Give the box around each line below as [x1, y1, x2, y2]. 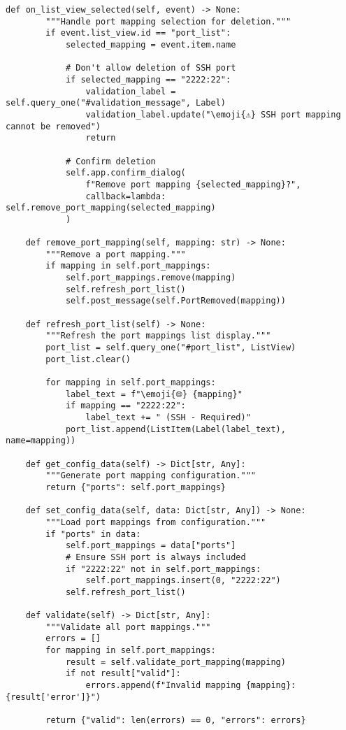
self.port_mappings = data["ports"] [65, 541, 236, 551]
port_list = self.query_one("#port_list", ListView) [45, 343, 296, 353]
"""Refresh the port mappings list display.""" [45, 331, 271, 341]
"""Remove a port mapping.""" [45, 249, 186, 259]
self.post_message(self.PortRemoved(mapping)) [65, 296, 286, 306]
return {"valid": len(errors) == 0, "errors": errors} [45, 715, 306, 726]
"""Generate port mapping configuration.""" [45, 471, 256, 481]
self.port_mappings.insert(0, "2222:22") [85, 575, 281, 586]
